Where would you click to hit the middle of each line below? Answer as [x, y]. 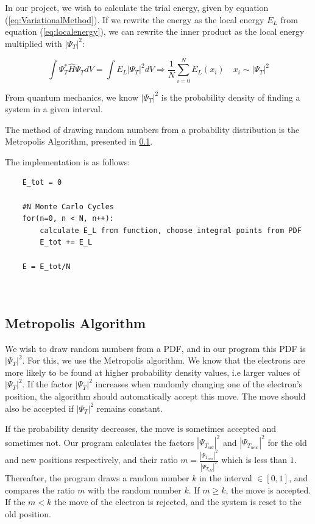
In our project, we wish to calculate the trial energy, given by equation [137, 7]
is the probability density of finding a [231, 97]
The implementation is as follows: [68, 161]
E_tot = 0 [42, 183]
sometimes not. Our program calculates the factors [100, 442]
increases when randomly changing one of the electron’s [199, 384]
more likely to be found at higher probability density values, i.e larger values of [153, 372]
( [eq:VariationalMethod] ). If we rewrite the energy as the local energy [135, 19]
